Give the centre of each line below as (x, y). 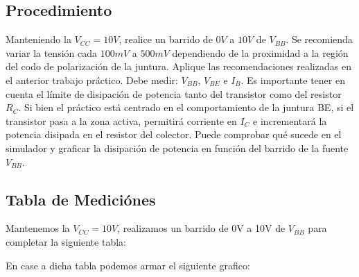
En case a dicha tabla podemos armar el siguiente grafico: (128, 265)
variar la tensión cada (51, 52)
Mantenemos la (38, 228)
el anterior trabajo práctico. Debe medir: (92, 79)
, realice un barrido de (166, 39)
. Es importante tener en (293, 79)
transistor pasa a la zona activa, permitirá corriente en (121, 120)
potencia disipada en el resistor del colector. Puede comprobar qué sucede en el (174, 134)
